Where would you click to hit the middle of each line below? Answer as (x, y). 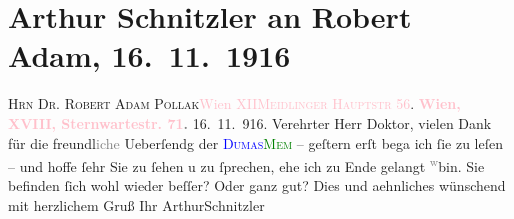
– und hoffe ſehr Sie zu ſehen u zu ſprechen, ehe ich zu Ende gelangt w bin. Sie (246, 164)
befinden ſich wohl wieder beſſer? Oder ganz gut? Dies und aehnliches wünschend (257, 185)
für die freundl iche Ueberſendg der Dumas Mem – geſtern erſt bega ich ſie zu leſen (255, 142)
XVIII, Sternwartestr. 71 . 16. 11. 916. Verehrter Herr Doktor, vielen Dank (250, 122)
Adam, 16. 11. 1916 (149, 55)
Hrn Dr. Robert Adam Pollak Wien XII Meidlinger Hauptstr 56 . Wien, (234, 103)
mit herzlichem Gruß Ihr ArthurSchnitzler (136, 204)
